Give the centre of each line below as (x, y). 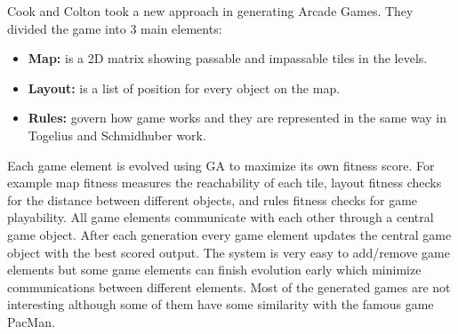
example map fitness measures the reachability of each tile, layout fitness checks (225, 183)
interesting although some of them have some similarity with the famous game (221, 304)
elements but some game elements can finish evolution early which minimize (214, 270)
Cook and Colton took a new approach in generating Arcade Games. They (210, 11)
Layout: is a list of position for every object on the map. (184, 87)
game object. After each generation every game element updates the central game (229, 234)
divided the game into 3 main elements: (115, 28)
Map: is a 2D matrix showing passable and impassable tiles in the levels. (228, 58)
